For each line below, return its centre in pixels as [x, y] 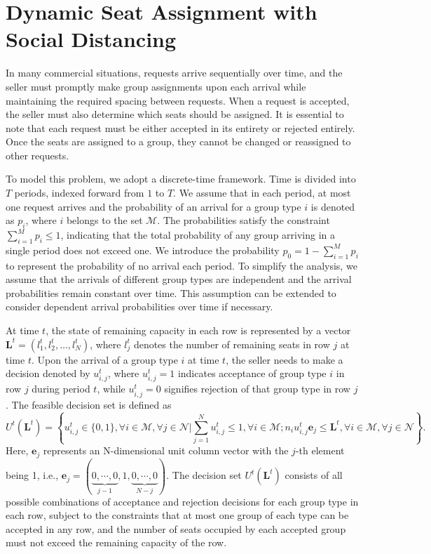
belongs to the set [104, 220]
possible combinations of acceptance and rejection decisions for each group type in [182, 501]
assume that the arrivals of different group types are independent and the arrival [179, 279]
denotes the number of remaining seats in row [232, 344]
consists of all [314, 475]
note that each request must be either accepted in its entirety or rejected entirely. [180, 127]
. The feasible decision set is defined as [89, 404]
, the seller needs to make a [285, 359]
